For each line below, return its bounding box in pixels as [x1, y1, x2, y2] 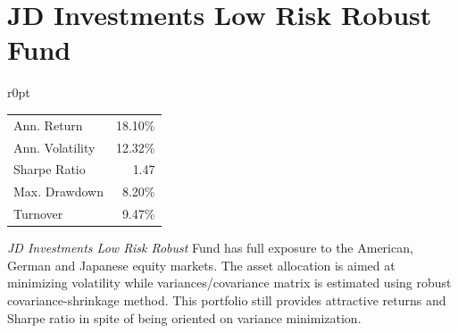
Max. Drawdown [13, 182, 104, 201]
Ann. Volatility [13, 137, 96, 156]
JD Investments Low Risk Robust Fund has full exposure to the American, [7, 238, 413, 257]
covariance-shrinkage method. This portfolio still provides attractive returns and [7, 290, 446, 309]
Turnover [13, 204, 63, 223]
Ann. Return [13, 115, 83, 134]
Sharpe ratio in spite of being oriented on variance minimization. [7, 308, 362, 327]
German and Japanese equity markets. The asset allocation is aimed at [7, 255, 396, 274]
